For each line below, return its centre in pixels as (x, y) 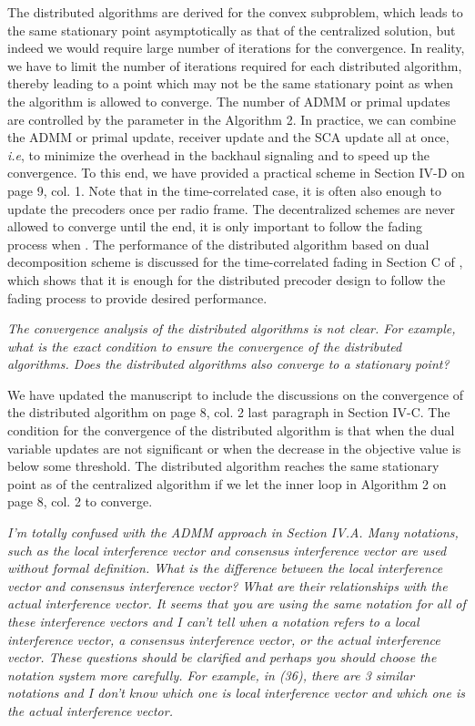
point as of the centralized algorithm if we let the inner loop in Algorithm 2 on (227, 483)
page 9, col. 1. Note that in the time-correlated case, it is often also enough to (225, 190)
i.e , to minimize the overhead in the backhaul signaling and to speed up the (219, 154)
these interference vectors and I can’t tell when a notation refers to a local (213, 621)
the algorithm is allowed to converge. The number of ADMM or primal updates (229, 101)
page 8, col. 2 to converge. (80, 501)
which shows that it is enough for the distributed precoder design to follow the (227, 279)
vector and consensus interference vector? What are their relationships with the (227, 585)
